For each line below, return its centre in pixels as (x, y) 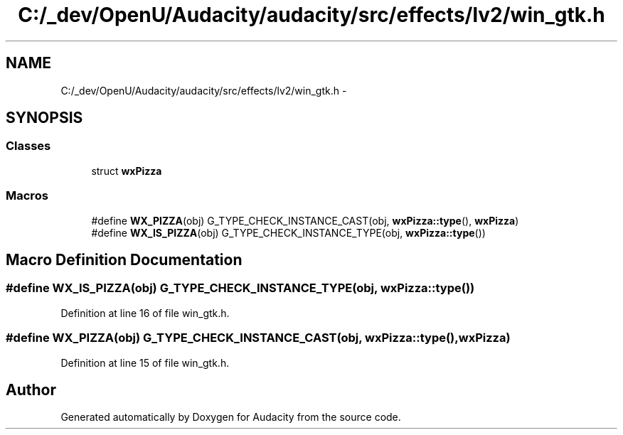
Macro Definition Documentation (124, 259)
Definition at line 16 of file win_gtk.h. (145, 313)
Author (31, 390)
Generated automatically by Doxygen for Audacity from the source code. (231, 417)
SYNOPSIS (44, 118)
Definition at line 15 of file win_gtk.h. (145, 362)
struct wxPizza (127, 171)
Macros (27, 196)
